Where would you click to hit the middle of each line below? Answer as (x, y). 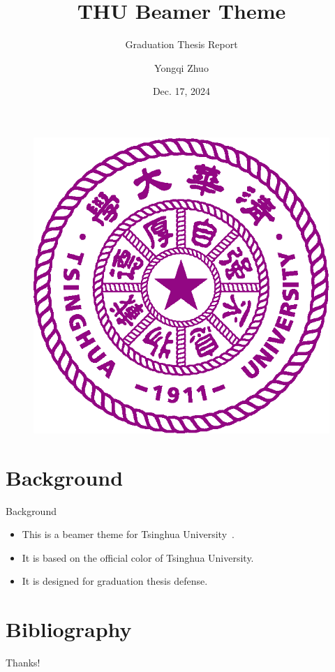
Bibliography (69, 629)
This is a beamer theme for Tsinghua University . (128, 534)
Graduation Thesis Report (181, 44)
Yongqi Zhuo (181, 67)
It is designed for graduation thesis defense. (115, 581)
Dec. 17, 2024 (181, 91)
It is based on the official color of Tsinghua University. (138, 557)
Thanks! (23, 663)
